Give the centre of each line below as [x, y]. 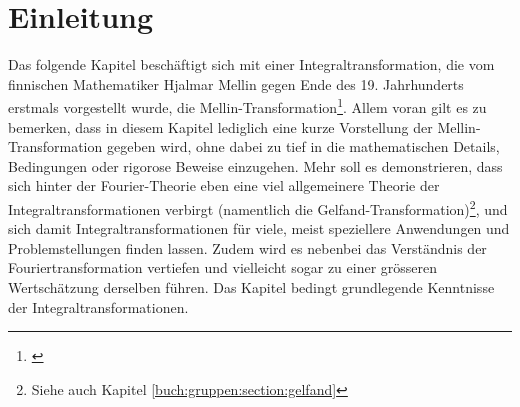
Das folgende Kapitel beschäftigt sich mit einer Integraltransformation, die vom [251, 64]
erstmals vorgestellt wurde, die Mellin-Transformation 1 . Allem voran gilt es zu [247, 105]
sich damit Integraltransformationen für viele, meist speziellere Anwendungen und [259, 228]
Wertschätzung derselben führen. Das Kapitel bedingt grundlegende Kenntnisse [251, 286]
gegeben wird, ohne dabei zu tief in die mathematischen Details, [303, 146]
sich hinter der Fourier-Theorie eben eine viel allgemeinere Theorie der [224, 185]
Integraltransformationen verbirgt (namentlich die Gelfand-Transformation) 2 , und [258, 207]
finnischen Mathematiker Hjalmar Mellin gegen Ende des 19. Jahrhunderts [236, 83]
